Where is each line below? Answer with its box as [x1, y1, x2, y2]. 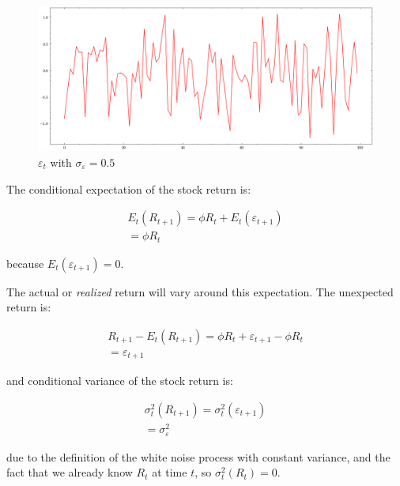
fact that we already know [6, 464, 133, 480]
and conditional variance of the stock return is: [6, 372, 233, 389]
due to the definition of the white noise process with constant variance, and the [6, 448, 391, 465]
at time [152, 464, 187, 480]
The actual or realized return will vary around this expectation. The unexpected [6, 283, 394, 300]
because [6, 254, 44, 271]
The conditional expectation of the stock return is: [6, 180, 251, 197]
